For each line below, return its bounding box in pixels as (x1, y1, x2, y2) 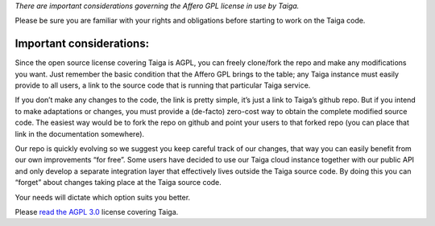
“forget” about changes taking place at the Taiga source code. (14, 178, 222, 187)
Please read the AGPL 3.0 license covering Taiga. (14, 207, 179, 216)
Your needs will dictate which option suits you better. (14, 192, 191, 202)
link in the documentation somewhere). (14, 129, 145, 138)
